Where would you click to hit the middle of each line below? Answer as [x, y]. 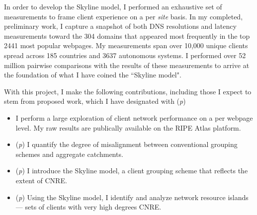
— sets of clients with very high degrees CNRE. [88, 207]
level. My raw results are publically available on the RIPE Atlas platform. [128, 127]
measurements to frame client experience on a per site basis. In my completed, [124, 16]
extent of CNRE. [41, 180]
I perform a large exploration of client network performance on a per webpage [134, 117]
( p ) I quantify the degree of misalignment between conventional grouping [127, 144]
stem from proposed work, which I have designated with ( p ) [95, 101]
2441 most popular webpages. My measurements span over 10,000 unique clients [126, 45]
